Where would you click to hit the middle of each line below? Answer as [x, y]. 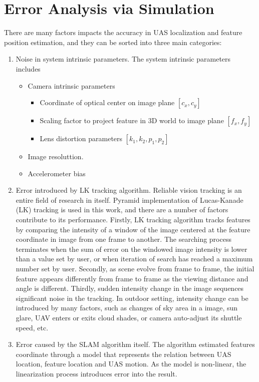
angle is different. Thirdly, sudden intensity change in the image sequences [130, 288]
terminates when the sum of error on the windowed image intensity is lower [132, 249]
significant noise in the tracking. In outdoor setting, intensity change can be [132, 298]
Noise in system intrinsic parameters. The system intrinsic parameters [123, 59]
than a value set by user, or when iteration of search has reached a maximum [134, 259]
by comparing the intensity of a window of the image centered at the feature [133, 229]
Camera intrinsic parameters [71, 85]
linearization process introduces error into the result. [96, 373]
